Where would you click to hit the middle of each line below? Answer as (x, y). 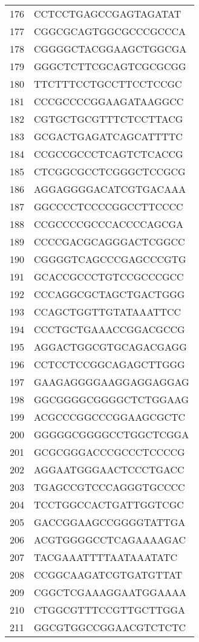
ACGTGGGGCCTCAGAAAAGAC (110, 540)
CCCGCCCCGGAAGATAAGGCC (109, 101)
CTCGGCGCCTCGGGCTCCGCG (110, 171)
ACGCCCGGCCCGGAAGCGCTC (110, 417)
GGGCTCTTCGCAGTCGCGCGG (110, 66)
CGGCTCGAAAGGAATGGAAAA (110, 592)
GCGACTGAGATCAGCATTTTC (108, 136)
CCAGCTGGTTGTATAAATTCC (108, 312)
